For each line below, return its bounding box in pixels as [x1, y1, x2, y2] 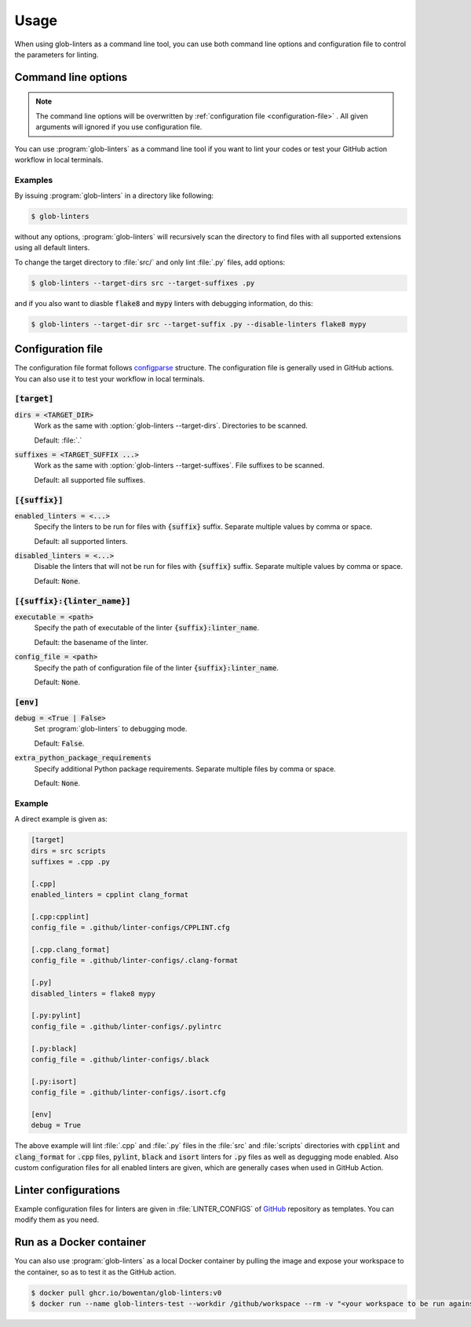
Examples [14, 174, 53, 185]
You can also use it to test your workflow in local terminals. [14, 374, 205, 384]
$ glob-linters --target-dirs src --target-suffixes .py [31, 279, 255, 287]
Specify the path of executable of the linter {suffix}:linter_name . [34, 623, 260, 633]
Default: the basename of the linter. [34, 637, 148, 647]
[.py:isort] [31, 1077, 78, 1086]
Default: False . [34, 738, 85, 748]
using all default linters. [14, 243, 90, 253]
